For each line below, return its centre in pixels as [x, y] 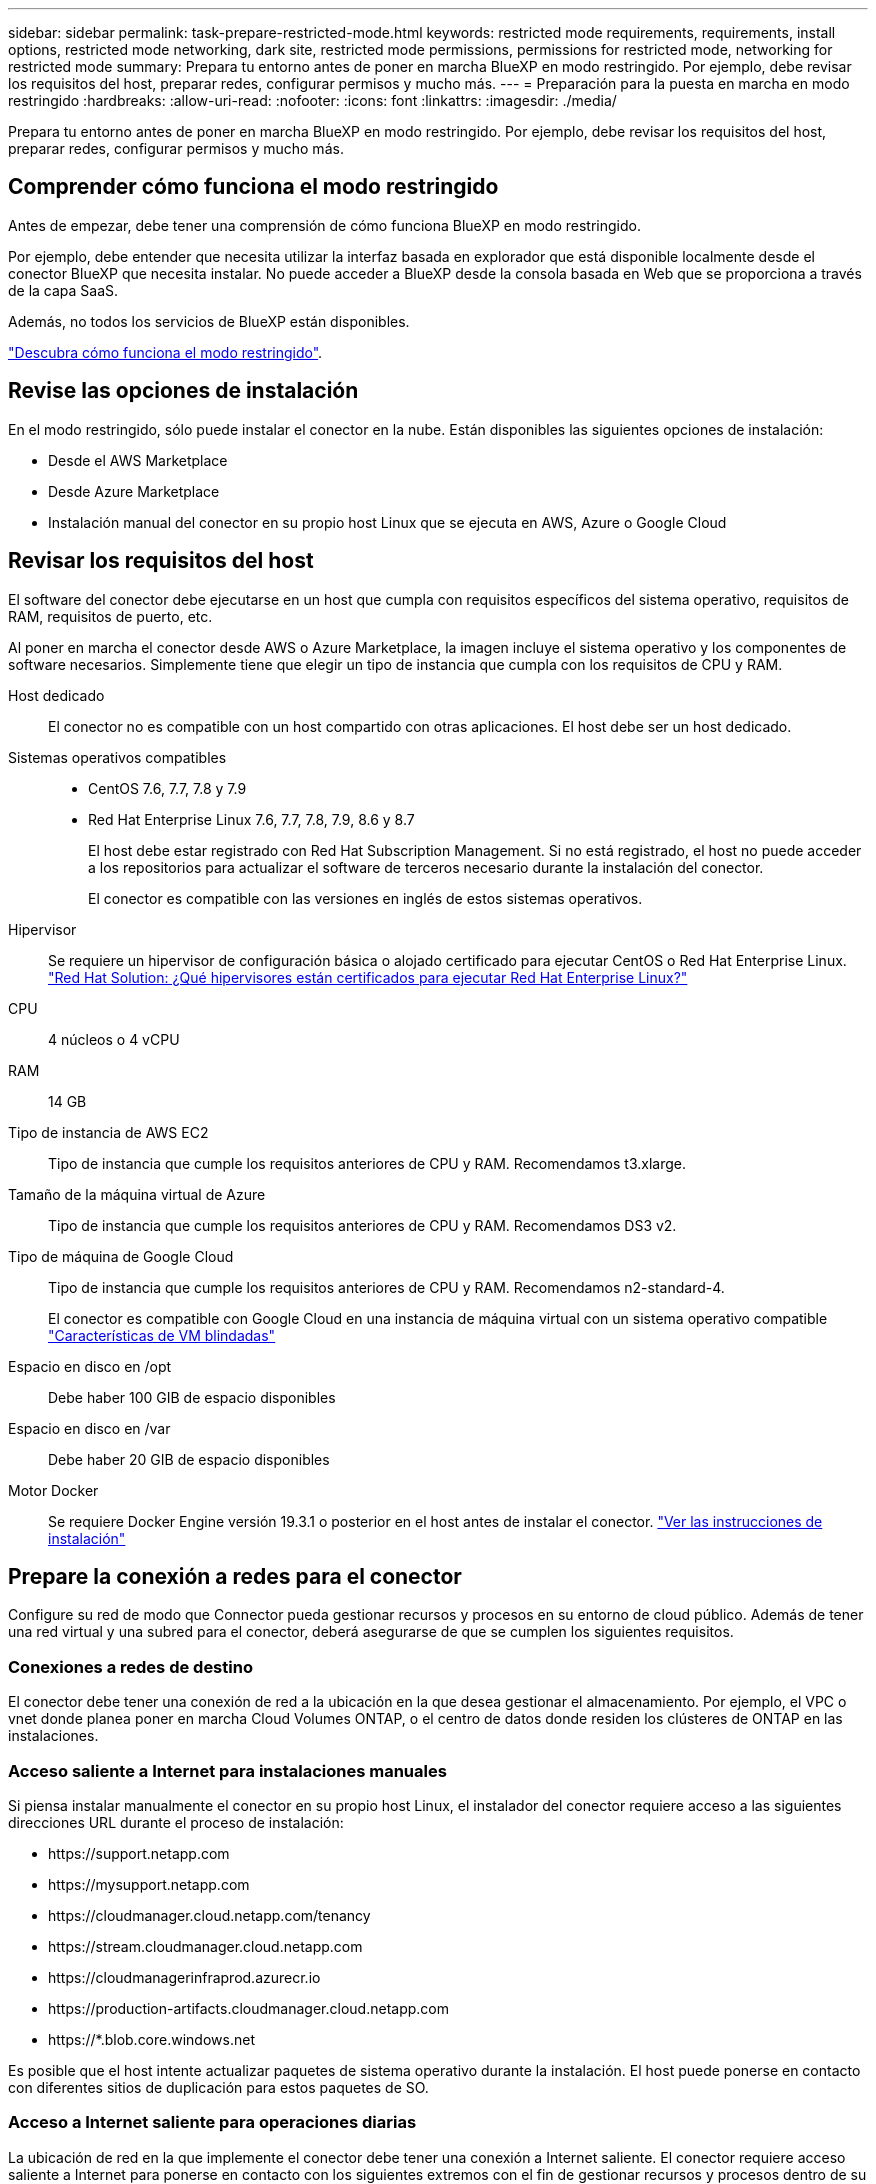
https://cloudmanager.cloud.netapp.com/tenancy [209, 1915]
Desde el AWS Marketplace [138, 460]
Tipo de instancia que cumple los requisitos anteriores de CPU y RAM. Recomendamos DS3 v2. [362, 1225]
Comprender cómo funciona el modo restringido [253, 187]
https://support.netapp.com [139, 1853]
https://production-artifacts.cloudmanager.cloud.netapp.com [248, 2008]
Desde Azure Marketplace [134, 491]
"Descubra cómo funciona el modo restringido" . [165, 352]
